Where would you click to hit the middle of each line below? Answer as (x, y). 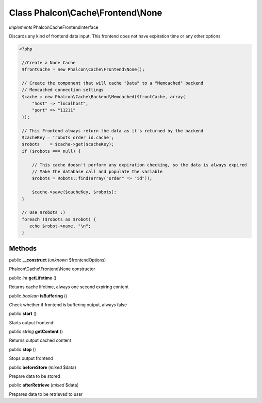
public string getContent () (36, 331)
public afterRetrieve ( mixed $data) (44, 385)
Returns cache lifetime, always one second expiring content (69, 287)
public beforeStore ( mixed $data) (42, 367)
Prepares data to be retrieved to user (46, 394)
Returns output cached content (40, 340)
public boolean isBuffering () (38, 296)
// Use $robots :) (44, 212)
